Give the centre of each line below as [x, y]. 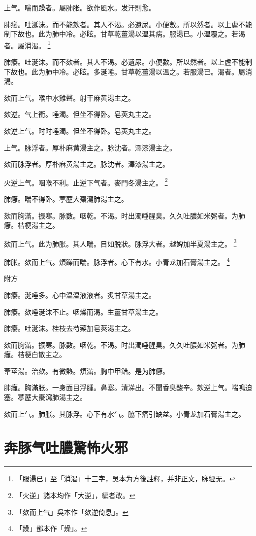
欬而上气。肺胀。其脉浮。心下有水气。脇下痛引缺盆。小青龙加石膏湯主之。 [125, 413]
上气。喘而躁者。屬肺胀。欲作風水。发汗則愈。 [80, 7]
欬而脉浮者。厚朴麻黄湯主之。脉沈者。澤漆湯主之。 [87, 164]
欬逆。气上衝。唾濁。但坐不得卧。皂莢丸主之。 [80, 114]
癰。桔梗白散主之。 [35, 354]
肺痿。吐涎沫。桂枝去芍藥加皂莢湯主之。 [69, 328]
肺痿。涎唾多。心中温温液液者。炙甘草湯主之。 [80, 295]
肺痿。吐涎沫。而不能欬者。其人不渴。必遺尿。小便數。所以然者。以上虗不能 [128, 24]
